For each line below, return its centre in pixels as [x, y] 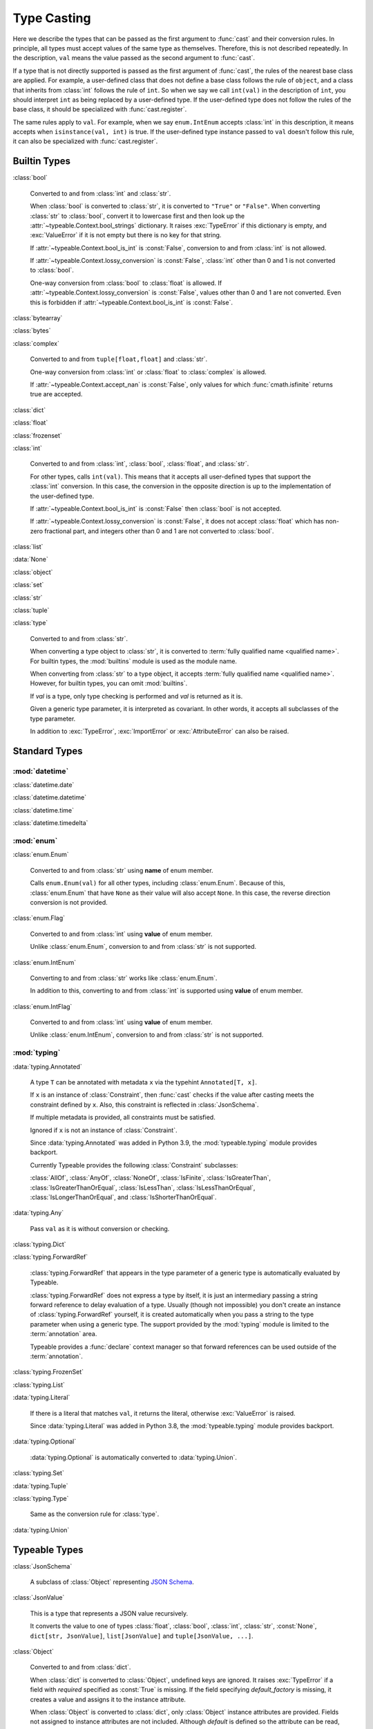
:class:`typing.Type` [41, 1498]
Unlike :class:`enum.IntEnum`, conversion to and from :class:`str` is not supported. [147, 1035]
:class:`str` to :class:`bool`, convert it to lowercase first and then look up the [137, 216]
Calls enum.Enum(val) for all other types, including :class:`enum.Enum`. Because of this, [158, 883]
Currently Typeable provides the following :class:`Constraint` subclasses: [134, 1165]
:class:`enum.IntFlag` [42, 1006]
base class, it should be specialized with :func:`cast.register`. [100, 109]
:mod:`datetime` [41, 771]
